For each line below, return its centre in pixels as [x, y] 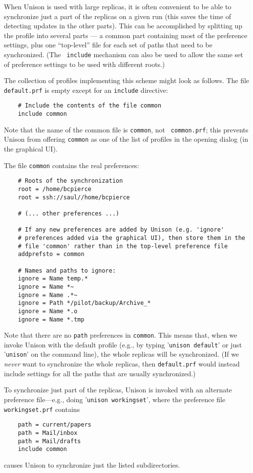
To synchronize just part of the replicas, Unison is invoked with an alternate [118, 390]
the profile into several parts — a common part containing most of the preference [126, 35]
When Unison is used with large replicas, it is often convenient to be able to [118, 6]
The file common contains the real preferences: [72, 165]
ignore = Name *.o [48, 311]
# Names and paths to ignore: [67, 270]
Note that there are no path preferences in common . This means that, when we [121, 335]
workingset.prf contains [42, 409]
